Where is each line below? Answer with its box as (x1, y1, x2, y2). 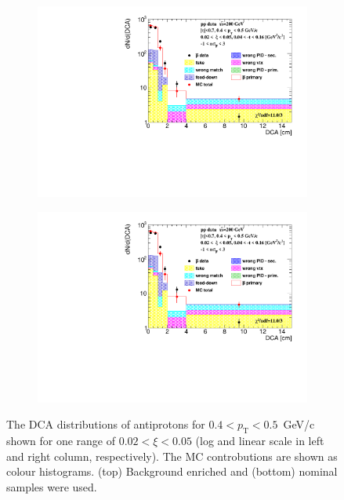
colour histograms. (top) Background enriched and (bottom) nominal (6, 463, 338, 480)
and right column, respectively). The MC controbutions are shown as (6, 447, 338, 464)
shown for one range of (6, 432, 115, 449)
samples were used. (6, 478, 97, 495)
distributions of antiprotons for (56, 416, 205, 432)
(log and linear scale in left (195, 432, 324, 449)
